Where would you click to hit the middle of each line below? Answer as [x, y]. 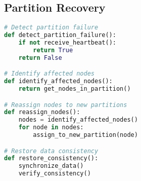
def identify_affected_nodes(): [58, 81]
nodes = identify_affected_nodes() [78, 120]
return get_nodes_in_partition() [75, 88]
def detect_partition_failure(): [60, 35]
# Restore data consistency [51, 151]
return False [40, 58]
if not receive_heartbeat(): [67, 42]
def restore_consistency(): [51, 158]
